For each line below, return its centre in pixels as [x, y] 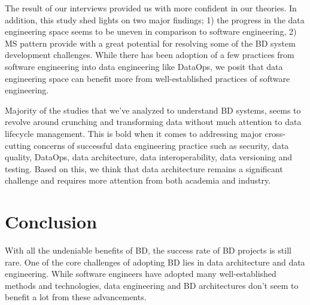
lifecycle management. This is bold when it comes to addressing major [133, 133]
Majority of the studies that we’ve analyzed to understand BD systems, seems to [153, 110]
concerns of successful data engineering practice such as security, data [161, 145]
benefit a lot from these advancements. [76, 297]
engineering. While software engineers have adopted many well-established [141, 274]
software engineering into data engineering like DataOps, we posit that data [144, 66]
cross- [275, 133]
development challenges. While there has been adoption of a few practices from [150, 55]
